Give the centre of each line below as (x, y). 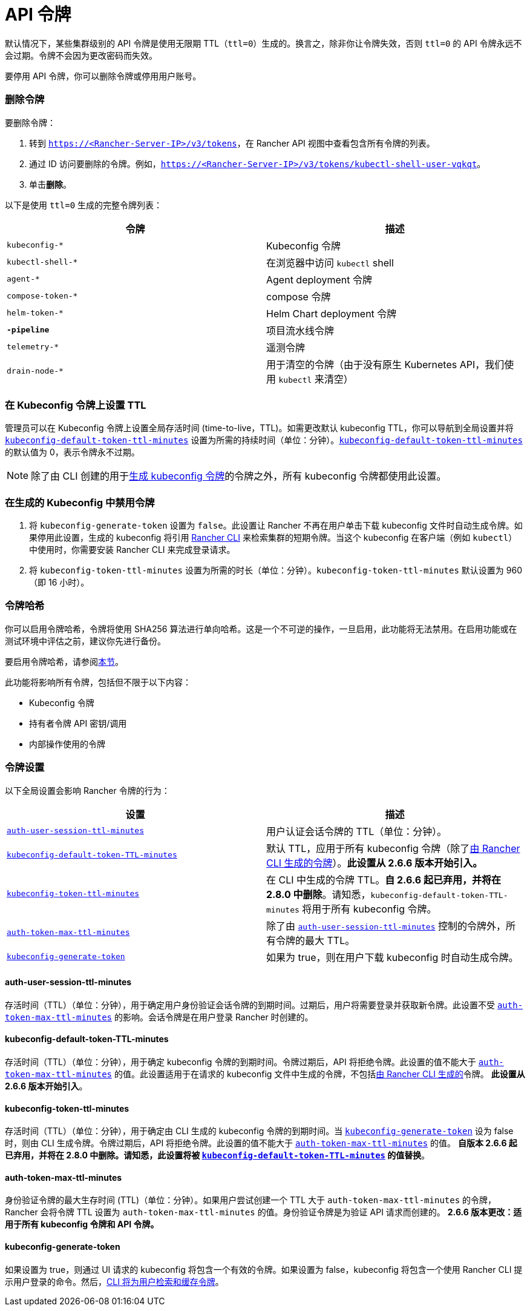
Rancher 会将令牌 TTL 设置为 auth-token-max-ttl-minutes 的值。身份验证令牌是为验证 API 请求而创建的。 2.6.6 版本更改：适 (263, 1212)
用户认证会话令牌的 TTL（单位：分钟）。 (357, 831)
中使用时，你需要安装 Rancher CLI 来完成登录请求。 (132, 550)
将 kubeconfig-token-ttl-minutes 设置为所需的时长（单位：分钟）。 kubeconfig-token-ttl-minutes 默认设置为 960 (276, 570)
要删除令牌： (30, 122)
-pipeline (28, 330)
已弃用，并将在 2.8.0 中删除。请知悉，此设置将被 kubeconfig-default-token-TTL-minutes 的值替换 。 (218, 1155)
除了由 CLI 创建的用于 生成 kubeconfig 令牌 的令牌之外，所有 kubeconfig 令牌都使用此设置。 (239, 476)
